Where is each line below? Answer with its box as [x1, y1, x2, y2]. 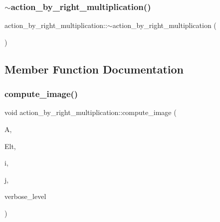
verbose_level [4, 191, 46, 201]
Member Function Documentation [4, 61, 184, 76]
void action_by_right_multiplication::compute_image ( [4, 107, 177, 117]
